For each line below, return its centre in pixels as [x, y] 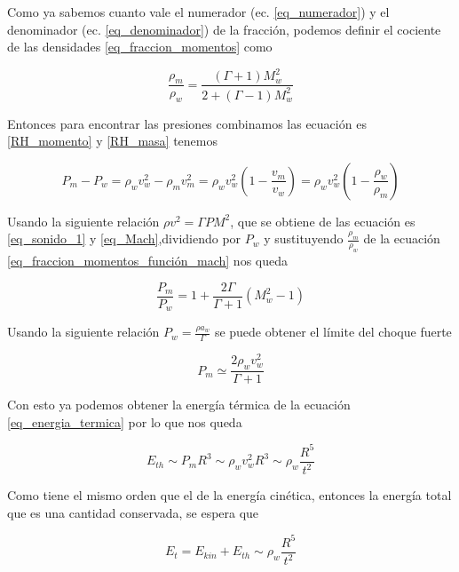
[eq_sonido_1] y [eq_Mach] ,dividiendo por [124, 238]
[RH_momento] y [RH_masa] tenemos [112, 141]
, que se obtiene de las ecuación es [323, 221]
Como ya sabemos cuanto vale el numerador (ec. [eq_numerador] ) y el [198, 12]
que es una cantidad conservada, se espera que [133, 512]
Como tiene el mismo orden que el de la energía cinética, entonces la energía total [229, 495]
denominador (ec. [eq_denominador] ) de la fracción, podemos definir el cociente [224, 29]
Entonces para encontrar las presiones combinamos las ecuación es [187, 123]
